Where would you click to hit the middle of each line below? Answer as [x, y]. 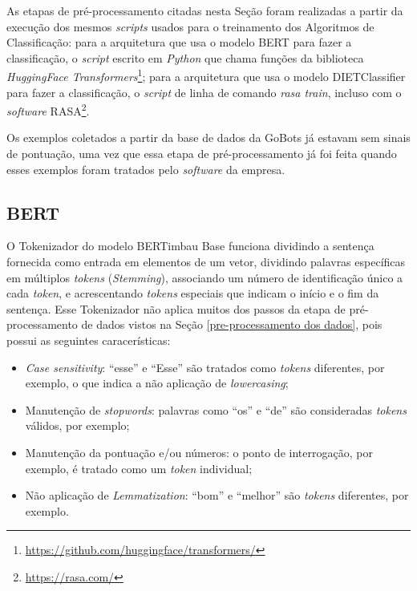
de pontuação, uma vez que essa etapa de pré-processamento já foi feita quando [202, 154]
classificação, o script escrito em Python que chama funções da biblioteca [185, 57]
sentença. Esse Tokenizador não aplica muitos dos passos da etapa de [176, 308]
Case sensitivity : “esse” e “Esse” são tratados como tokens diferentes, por [205, 367]
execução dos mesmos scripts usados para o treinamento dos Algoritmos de [190, 26]
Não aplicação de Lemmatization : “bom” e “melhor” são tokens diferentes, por [217, 495]
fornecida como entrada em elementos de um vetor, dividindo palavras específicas [206, 262]
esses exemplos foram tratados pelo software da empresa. [146, 169]
